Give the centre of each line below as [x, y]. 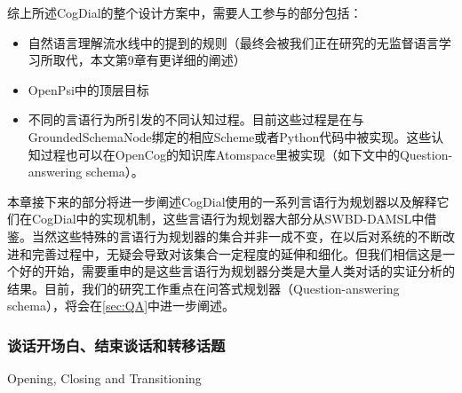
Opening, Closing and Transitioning [104, 378]
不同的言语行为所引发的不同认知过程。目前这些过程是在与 [196, 119]
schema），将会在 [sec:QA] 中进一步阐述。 [121, 306]
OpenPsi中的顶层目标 [88, 89]
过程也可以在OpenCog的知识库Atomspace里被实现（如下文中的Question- [247, 154]
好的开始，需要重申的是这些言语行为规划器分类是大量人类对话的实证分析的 [237, 271]
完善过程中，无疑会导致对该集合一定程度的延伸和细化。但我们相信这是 [237, 253]
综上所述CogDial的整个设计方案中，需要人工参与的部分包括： [185, 12]
